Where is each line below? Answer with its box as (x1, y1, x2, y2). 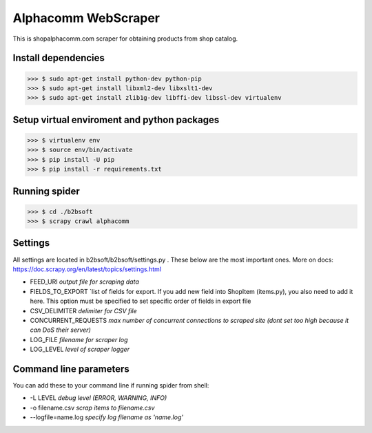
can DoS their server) (30, 326, 91, 334)
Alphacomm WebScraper (12, 10, 161, 25)
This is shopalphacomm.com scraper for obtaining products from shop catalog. (12, 34, 238, 43)
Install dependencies (12, 52, 105, 64)
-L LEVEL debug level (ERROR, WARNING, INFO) (30, 394, 167, 402)
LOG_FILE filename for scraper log (30, 335, 128, 344)
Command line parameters (12, 363, 130, 374)
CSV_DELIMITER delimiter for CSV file (30, 306, 137, 315)
